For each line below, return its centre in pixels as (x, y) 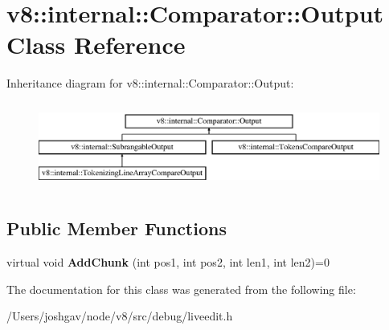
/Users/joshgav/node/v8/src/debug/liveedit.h (120, 316)
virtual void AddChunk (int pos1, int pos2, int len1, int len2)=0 (168, 262)
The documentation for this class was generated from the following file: (181, 289)
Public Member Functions (117, 228)
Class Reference (96, 45)
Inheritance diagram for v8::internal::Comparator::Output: (150, 83)
